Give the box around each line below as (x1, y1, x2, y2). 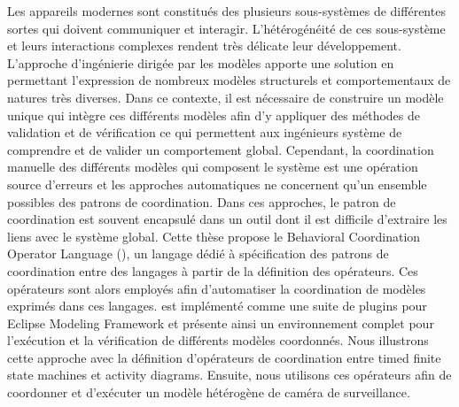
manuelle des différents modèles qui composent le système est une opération (7, 157, 418, 176)
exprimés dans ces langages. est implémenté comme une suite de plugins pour (7, 296, 427, 315)
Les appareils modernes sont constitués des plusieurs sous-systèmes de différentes (7, 2, 446, 19)
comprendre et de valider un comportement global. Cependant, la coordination (7, 140, 434, 158)
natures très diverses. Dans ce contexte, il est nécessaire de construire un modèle (7, 88, 444, 106)
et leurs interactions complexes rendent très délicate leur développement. (7, 36, 401, 55)
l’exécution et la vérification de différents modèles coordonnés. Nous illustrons (7, 331, 429, 349)
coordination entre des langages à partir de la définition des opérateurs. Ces (7, 261, 418, 280)
